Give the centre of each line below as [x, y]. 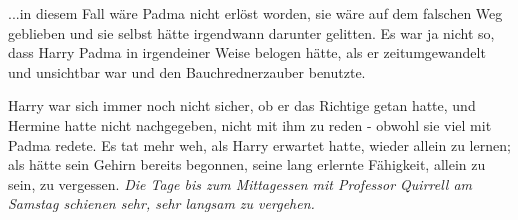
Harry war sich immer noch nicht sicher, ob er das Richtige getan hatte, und [242, 105]
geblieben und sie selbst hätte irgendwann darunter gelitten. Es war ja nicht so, [251, 32]
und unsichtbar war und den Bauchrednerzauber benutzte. [187, 71]
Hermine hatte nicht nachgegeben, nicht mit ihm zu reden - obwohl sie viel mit [250, 124]
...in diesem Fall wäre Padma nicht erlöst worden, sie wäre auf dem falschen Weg [255, 13]
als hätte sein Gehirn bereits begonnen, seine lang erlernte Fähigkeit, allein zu [247, 164]
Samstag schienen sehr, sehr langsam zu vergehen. [161, 203]
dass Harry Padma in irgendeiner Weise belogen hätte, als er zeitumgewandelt [247, 52]
